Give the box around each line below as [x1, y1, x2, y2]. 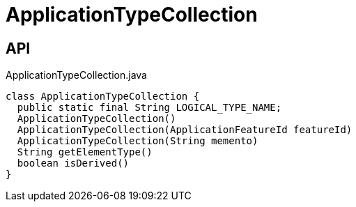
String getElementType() [17, 146, 153, 158]
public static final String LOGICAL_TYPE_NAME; [17, 102, 282, 114]
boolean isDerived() [17, 158, 130, 169]
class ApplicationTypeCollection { [6, 91, 200, 102]
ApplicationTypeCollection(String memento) [17, 135, 258, 147]
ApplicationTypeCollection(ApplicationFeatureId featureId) [17, 124, 353, 136]
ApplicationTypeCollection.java [6, 69, 147, 82]
